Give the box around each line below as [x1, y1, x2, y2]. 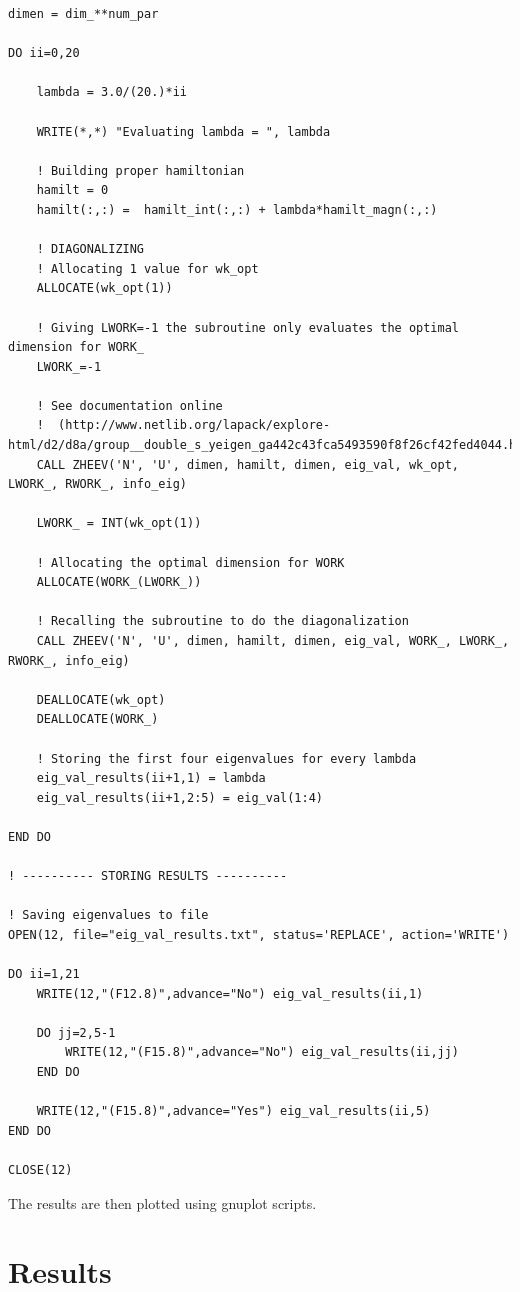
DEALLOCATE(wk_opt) [36, 692, 166, 707]
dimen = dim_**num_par [8, 7, 159, 21]
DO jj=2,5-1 [36, 1025, 116, 1040]
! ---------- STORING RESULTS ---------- [8, 869, 288, 884]
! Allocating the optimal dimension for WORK [36, 555, 345, 570]
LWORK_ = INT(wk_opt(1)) [36, 516, 202, 531]
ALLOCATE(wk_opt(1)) [36, 281, 173, 296]
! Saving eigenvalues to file [8, 908, 209, 923]
